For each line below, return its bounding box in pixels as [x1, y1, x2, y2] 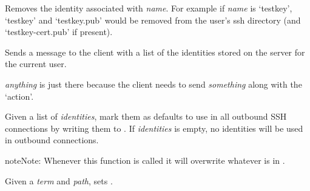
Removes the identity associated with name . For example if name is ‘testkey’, [5, 2, 292, 14]
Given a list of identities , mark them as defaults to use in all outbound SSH [5, 110, 287, 123]
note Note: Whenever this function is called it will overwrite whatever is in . [5, 154, 285, 166]
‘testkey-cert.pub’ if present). [5, 25, 113, 38]
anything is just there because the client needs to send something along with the [5, 77, 302, 90]
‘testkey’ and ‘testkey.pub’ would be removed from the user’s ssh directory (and [5, 13, 301, 26]
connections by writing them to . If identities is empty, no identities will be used [5, 121, 303, 134]
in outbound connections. [5, 134, 99, 146]
